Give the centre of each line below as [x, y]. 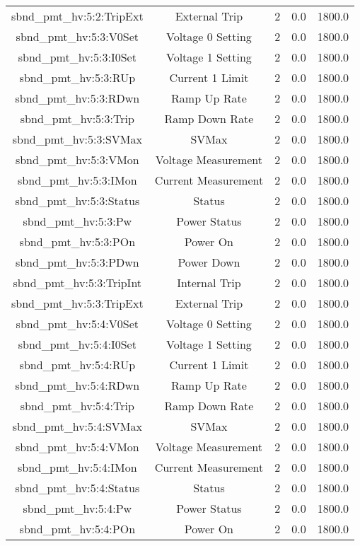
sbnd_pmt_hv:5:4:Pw [77, 508]
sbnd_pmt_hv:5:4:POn [77, 529]
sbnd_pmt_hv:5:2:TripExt [77, 16]
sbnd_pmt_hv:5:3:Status [77, 201]
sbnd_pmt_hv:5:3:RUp [77, 77]
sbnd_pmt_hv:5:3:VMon [77, 159]
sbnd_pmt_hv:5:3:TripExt [77, 303]
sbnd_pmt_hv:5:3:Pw [77, 221]
